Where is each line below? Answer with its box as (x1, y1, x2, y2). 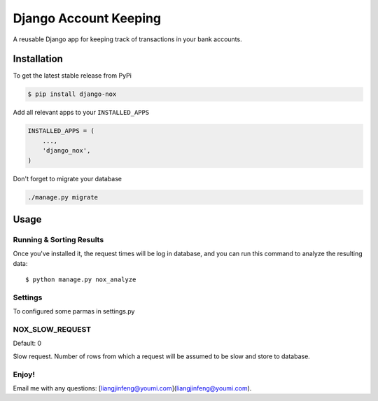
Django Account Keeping (13, 10, 161, 26)
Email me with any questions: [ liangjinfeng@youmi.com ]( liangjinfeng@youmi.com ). (13, 384, 252, 392)
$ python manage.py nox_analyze (25, 276, 136, 283)
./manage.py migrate (27, 193, 98, 201)
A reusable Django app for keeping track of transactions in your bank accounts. (13, 35, 242, 43)
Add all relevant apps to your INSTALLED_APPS (13, 108, 150, 117)
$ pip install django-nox (27, 90, 117, 98)
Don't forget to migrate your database (13, 174, 122, 183)
